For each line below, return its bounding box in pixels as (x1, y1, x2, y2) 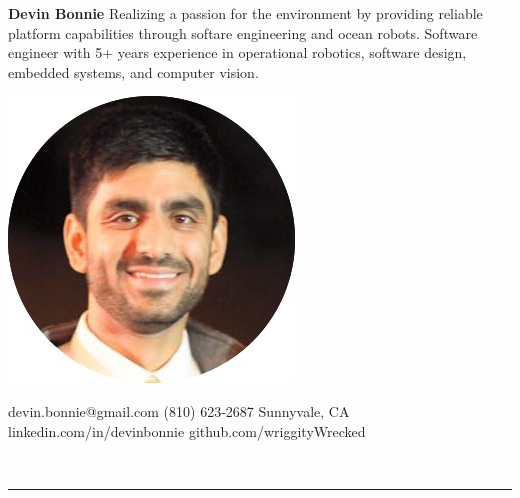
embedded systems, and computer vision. (8, 61, 259, 82)
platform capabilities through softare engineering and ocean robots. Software (8, 22, 478, 43)
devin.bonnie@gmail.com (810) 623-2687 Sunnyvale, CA (8, 400, 350, 421)
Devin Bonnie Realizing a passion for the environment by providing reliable (8, 3, 483, 23)
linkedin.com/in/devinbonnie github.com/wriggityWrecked (8, 420, 366, 441)
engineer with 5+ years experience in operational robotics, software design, (8, 42, 467, 63)
